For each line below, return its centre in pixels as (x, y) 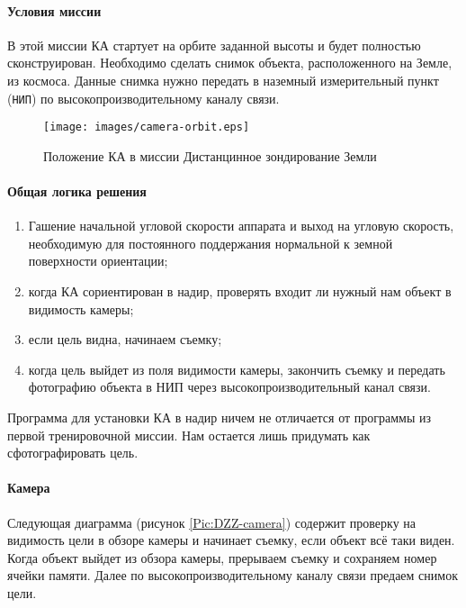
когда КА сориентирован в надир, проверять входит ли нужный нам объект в (240, 291)
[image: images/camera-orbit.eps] (147, 127)
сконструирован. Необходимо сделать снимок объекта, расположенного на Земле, (230, 63)
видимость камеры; (81, 309)
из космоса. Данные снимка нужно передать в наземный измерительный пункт (223, 80)
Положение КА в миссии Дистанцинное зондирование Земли (210, 155)
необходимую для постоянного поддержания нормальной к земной (211, 243)
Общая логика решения (77, 191)
